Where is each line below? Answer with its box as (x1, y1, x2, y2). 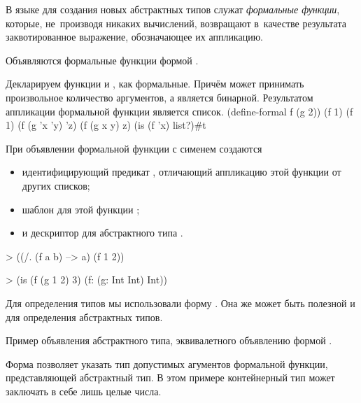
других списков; (22, 178, 90, 192)
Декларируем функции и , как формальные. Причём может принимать (6, 76, 304, 91)
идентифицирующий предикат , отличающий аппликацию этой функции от (22, 164, 341, 179)
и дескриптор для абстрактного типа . (22, 225, 183, 240)
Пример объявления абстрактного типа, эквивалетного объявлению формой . (6, 333, 332, 348)
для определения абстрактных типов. (6, 309, 163, 324)
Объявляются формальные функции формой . (6, 52, 199, 67)
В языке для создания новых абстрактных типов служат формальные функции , (6, 2, 340, 16)
